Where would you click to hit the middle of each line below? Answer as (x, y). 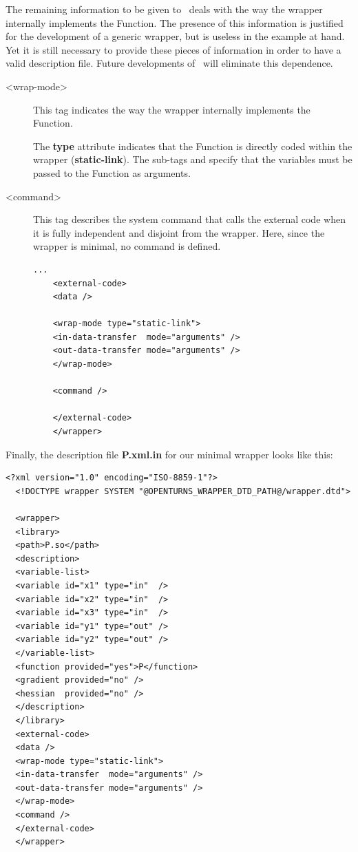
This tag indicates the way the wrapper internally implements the (172, 109)
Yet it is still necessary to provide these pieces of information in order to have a (173, 49)
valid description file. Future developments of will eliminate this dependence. (169, 63)
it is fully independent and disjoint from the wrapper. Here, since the (179, 232)
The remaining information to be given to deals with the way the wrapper (164, 9)
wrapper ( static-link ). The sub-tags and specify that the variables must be (193, 159)
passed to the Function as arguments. (112, 172)
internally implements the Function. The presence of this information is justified (175, 22)
